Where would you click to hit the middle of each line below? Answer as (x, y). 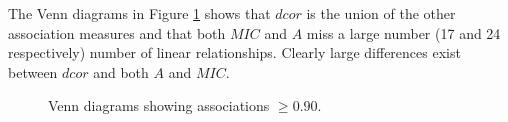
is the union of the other (381, 13)
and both (121, 71)
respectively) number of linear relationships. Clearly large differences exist (234, 52)
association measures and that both (117, 32)
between (33, 71)
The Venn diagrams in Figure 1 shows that (139, 13)
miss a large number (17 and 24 (403, 32)
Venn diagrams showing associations (159, 105)
